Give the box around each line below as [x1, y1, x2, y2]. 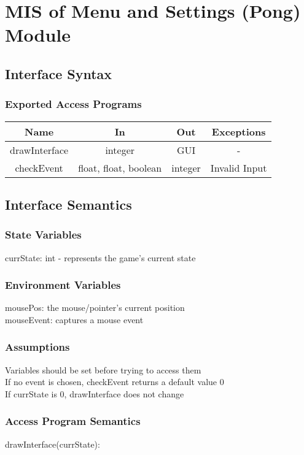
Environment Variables [5, 277, 121, 292]
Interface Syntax [5, 64, 112, 83]
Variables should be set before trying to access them [5, 363, 201, 376]
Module [5, 22, 71, 47]
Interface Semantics [5, 194, 132, 213]
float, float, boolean [78, 160, 162, 175]
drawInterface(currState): [5, 437, 100, 450]
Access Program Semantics [5, 413, 141, 429]
